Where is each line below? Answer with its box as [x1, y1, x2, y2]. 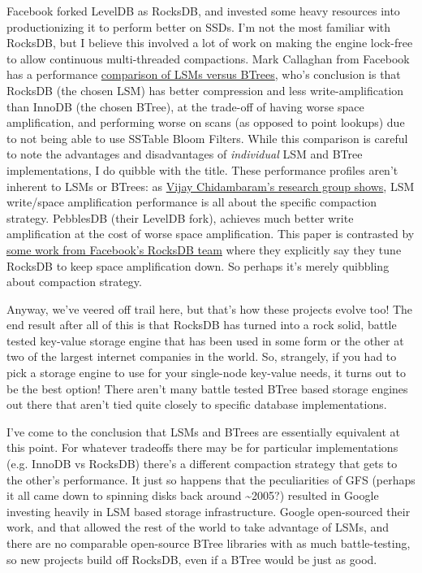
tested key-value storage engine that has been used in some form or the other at [6, 332, 404, 349]
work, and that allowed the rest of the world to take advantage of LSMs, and [6, 519, 390, 536]
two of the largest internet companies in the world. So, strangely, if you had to [6, 348, 397, 365]
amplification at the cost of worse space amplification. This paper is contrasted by [6, 225, 415, 242]
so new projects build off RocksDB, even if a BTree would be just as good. [6, 550, 377, 567]
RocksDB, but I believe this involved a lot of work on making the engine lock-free [6, 34, 413, 51]
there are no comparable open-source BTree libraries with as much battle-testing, [6, 535, 411, 551]
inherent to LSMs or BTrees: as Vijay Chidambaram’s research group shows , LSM [6, 177, 415, 194]
